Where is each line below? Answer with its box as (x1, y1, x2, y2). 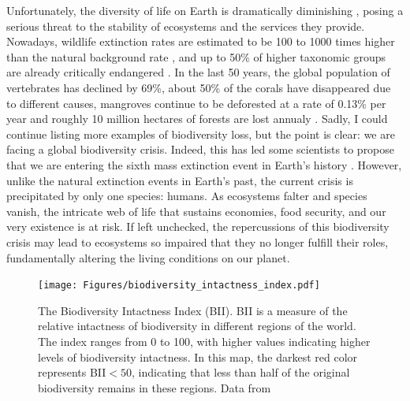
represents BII (38, 364, 106, 381)
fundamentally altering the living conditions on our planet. (6, 249, 290, 265)
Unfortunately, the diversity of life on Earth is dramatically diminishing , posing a (6, 2, 404, 18)
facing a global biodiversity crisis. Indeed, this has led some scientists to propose (6, 141, 395, 158)
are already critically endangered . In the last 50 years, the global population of (6, 64, 390, 80)
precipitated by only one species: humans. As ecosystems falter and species (6, 188, 367, 204)
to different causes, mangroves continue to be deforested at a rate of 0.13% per (6, 95, 386, 111)
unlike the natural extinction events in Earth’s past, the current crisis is (6, 172, 353, 188)
